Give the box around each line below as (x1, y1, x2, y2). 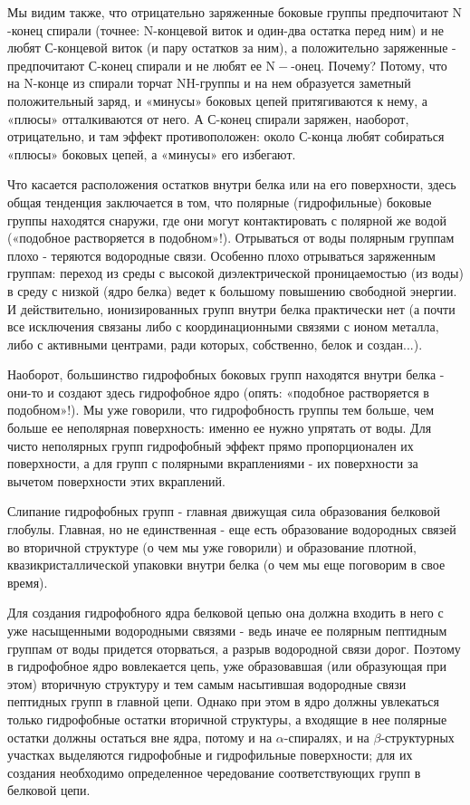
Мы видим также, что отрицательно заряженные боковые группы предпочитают (7, 3, 448, 21)
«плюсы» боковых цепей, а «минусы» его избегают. (7, 144, 296, 163)
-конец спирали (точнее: (7, 20, 140, 39)
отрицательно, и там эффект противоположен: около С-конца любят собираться (7, 127, 445, 146)
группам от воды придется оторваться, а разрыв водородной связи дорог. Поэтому (7, 638, 461, 657)
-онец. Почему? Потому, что (291, 55, 447, 74)
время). (7, 572, 48, 591)
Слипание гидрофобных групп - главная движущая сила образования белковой (7, 502, 440, 521)
